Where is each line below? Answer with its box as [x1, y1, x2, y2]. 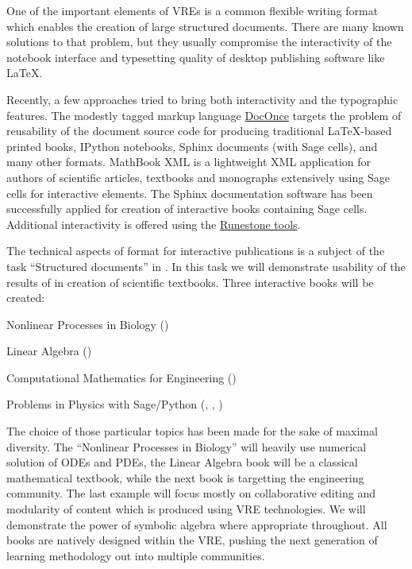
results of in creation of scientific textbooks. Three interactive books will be [6, 273, 374, 290]
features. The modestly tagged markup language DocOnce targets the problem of [6, 106, 402, 123]
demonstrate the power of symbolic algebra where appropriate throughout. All [6, 516, 387, 532]
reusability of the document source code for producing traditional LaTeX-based [6, 122, 392, 139]
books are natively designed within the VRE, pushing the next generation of [6, 532, 378, 548]
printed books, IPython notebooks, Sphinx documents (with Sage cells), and [6, 137, 378, 154]
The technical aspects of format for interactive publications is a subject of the [6, 242, 385, 259]
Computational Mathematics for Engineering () [6, 369, 237, 385]
